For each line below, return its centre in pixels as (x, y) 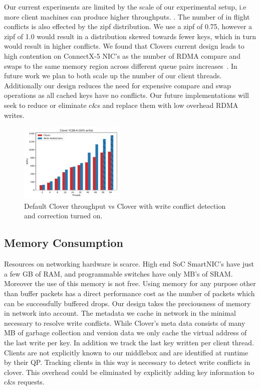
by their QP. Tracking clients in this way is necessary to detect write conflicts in (127, 362)
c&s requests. (24, 382)
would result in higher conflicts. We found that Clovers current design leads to (124, 46)
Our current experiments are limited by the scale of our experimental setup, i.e (125, 7)
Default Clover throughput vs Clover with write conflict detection (125, 206)
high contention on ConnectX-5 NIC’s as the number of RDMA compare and (122, 55)
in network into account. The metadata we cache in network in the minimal (120, 313)
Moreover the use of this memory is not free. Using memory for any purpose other (130, 283)
